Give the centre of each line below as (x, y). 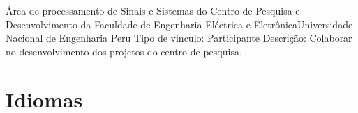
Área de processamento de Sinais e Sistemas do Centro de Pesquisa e (153, 10)
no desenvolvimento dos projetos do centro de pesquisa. (124, 51)
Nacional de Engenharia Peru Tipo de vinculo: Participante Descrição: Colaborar (179, 38)
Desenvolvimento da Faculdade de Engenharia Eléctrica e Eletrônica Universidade (179, 24)
